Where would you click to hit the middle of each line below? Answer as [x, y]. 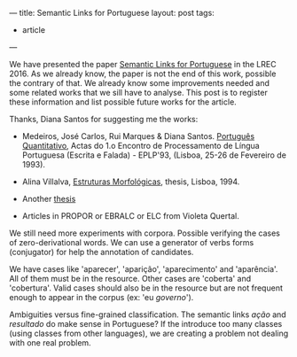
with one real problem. [50, 343]
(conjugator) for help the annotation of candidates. [102, 252]
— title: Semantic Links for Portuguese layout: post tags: [112, 13]
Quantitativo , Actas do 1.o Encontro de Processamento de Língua [141, 146]
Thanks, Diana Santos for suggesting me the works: [104, 119]
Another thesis [49, 199]
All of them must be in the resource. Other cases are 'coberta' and [130, 279]
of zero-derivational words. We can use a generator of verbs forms [132, 242]
